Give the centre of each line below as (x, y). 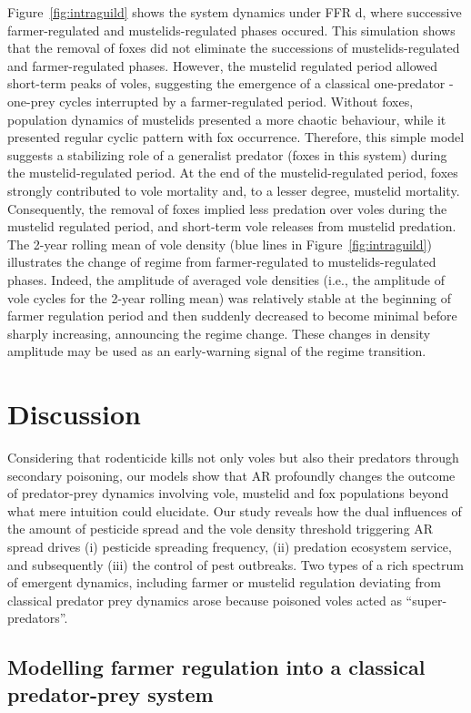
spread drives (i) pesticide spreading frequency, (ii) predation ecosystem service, (230, 546)
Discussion (74, 414)
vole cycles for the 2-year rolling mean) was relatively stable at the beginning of (230, 297)
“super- (426, 600)
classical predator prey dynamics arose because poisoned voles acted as (205, 600)
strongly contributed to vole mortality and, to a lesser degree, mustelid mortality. (234, 190)
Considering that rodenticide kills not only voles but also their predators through (233, 457)
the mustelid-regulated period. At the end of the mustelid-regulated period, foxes (233, 173)
